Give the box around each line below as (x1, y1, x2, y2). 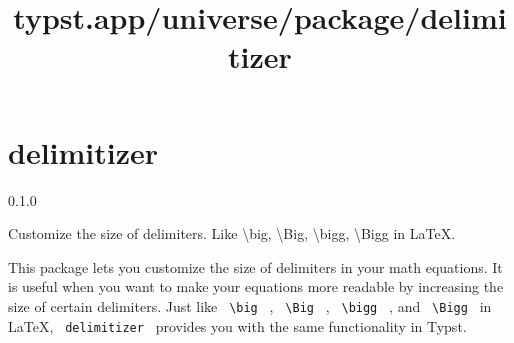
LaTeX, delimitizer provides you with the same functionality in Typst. (8, 315, 467, 336)
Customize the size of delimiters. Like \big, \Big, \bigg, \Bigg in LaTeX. (8, 223, 456, 244)
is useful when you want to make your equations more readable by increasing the (8, 276, 504, 297)
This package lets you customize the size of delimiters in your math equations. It (8, 256, 503, 277)
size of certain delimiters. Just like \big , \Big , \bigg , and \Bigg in (8, 295, 492, 316)
